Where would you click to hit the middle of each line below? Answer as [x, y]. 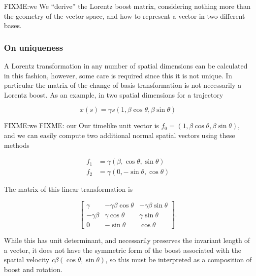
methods [17, 145]
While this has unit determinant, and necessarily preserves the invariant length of [127, 240]
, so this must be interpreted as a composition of [179, 259]
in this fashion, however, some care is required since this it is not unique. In [118, 75]
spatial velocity [27, 259]
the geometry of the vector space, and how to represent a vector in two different [125, 16]
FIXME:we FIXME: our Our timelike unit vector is [81, 125]
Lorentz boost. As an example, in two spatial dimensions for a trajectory [114, 94]
